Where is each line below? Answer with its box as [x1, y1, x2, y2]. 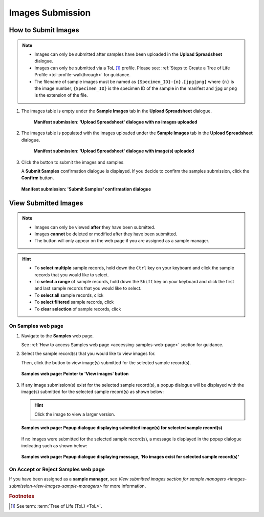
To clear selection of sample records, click [34, 306, 121, 312]
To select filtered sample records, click [34, 299, 114, 305]
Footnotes [9, 493, 35, 499]
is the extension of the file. [34, 92, 88, 98]
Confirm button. [21, 175, 54, 181]
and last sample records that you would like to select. [34, 286, 142, 291]
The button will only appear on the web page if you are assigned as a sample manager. [34, 238, 210, 244]
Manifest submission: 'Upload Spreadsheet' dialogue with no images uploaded [33, 119, 198, 125]
